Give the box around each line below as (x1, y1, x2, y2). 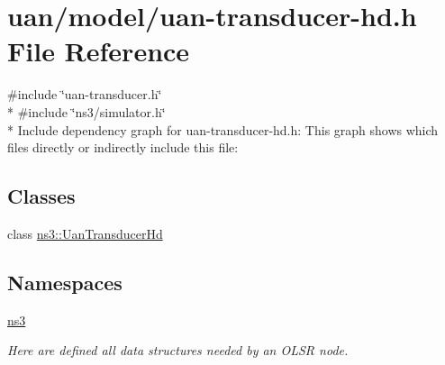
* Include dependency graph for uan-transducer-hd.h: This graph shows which (7, 120, 439, 139)
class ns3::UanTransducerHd (7, 224, 163, 242)
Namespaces (7, 268, 123, 296)
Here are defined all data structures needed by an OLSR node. (7, 341, 349, 360)
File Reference (7, 32, 190, 69)
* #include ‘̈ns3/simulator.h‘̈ (7, 102, 166, 121)
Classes (7, 182, 76, 210)
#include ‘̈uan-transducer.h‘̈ (7, 85, 162, 104)
